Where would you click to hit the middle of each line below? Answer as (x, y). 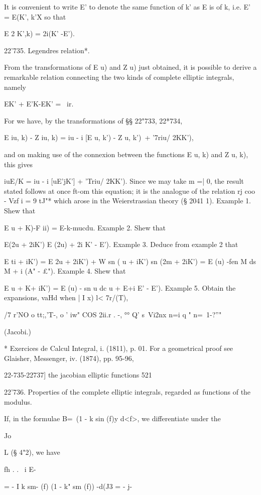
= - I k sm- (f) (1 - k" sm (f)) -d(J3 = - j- (68, 486)
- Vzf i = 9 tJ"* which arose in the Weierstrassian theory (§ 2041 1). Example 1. (127, 201)
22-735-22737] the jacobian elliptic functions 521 (78, 375)
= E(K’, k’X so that (35, 16)
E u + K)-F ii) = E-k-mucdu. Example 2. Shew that (85, 227)
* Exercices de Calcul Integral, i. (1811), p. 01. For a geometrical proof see (119, 348)
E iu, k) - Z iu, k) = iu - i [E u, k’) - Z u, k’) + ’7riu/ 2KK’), (99, 137)
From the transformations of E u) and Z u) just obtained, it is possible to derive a (130, 67)
